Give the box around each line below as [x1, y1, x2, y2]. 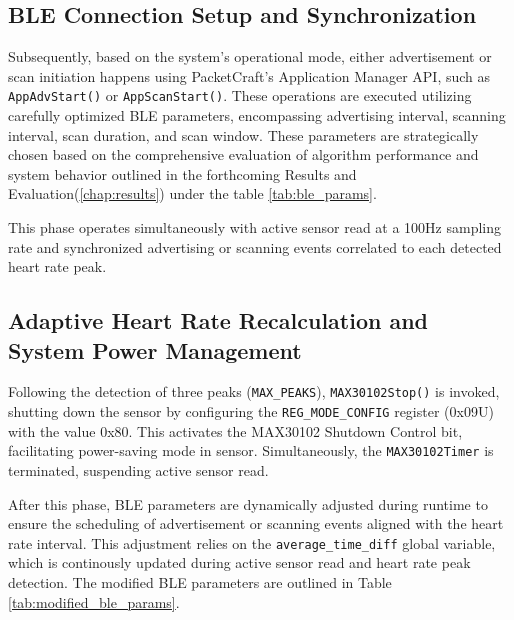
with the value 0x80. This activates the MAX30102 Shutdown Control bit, [8, 420, 463, 441]
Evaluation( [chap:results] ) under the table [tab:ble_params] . [8, 183, 377, 204]
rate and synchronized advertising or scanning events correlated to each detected [8, 236, 502, 257]
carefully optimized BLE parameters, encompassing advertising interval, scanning [8, 105, 506, 126]
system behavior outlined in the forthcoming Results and [8, 163, 357, 184]
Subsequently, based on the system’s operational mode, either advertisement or [8, 46, 492, 67]
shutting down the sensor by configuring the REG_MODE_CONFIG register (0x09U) [8, 401, 494, 422]
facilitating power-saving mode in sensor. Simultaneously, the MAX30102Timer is [8, 440, 494, 461]
